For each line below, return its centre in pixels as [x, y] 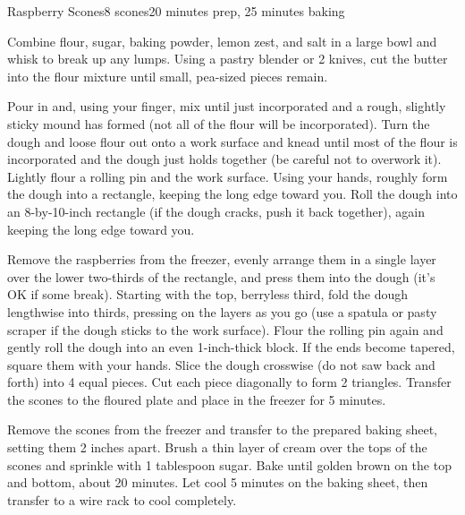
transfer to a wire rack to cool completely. [122, 499]
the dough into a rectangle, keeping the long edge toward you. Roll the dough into [232, 194]
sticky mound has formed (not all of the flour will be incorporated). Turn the [219, 123]
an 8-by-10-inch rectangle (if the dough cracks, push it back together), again [216, 211]
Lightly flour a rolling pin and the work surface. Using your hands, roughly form [228, 176]
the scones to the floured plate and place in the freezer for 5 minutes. [197, 399]
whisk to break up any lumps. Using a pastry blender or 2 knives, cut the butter [228, 59]
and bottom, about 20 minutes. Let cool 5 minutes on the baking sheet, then [218, 482]
